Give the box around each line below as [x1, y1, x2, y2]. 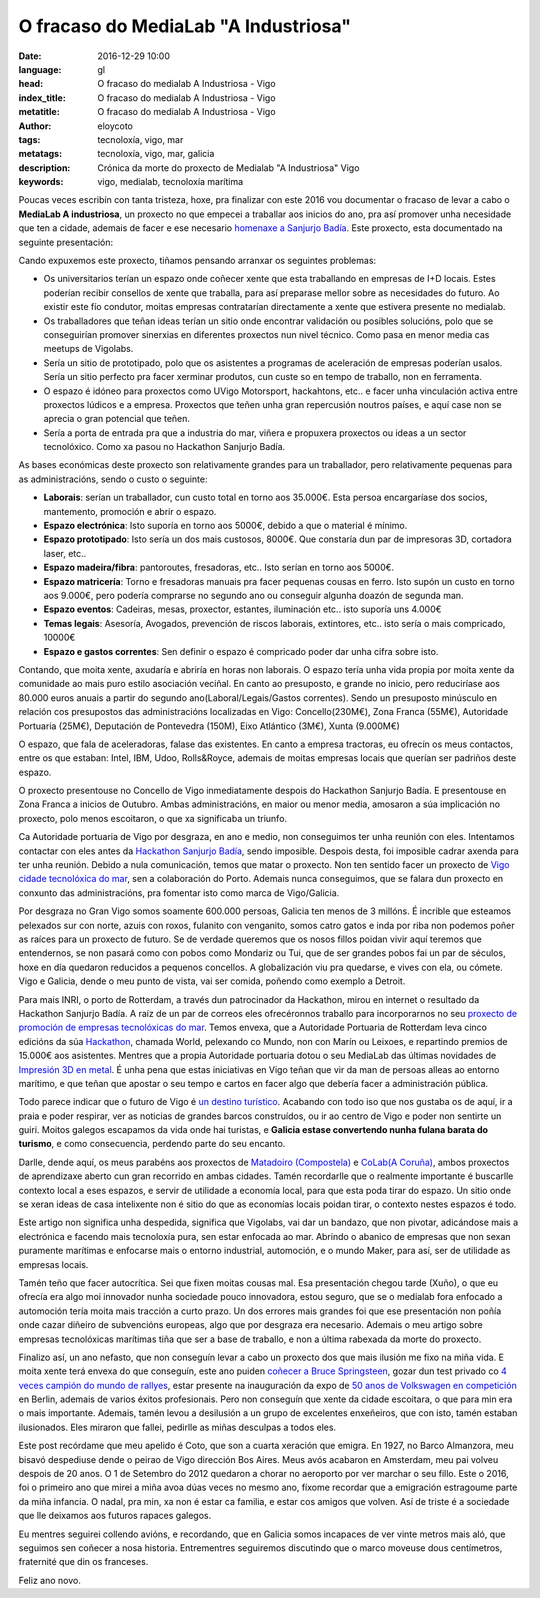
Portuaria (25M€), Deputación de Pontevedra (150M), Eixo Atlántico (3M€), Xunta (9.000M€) [18, 720, 400, 732]
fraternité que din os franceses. [18, 1556, 149, 1568]
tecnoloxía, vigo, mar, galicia [97, 148, 215, 160]
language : [18, 63, 62, 75]
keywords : [18, 176, 64, 188]
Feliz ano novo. [18, 1574, 82, 1586]
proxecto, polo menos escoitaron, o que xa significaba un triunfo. [18, 812, 288, 824]
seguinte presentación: [18, 236, 114, 248]
